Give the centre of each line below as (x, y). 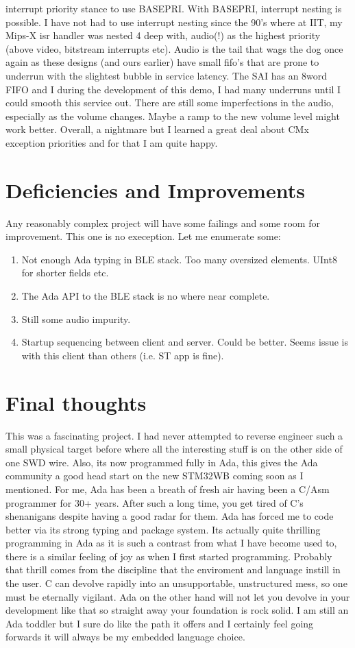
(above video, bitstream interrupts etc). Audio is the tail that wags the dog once (174, 48)
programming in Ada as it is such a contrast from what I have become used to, (171, 543)
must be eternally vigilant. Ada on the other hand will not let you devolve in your (178, 596)
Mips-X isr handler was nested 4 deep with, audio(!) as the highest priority (163, 35)
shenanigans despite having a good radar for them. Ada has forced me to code (170, 516)
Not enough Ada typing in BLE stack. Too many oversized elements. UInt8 (179, 259)
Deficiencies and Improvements (155, 190)
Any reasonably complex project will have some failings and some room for (163, 223)
